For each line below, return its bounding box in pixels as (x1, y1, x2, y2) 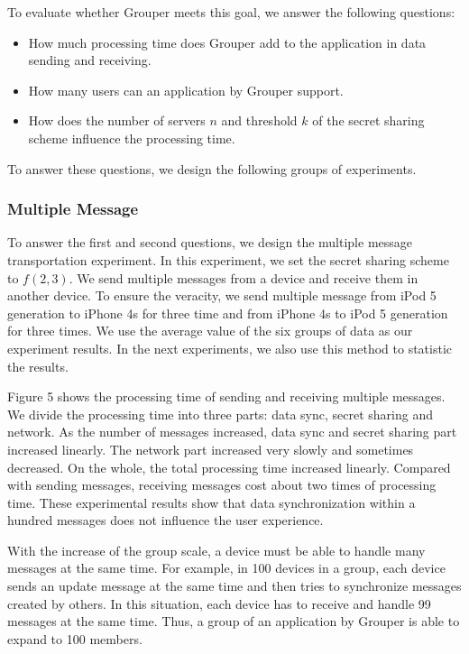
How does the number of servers (28, 111, 206, 130)
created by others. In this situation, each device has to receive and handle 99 (7, 594, 431, 613)
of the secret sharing (312, 111, 425, 130)
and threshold (221, 111, 298, 130)
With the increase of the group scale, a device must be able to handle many (7, 540, 426, 559)
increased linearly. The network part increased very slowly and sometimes (7, 439, 414, 458)
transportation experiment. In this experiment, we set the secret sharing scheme (7, 250, 449, 269)
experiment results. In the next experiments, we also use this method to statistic (7, 338, 453, 357)
